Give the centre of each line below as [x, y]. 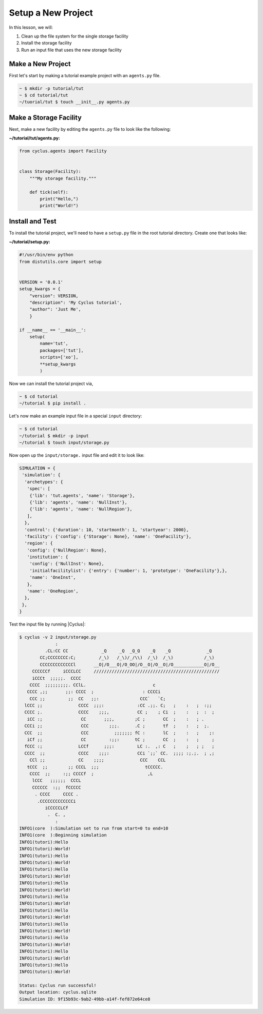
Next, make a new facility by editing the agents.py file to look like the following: [90, 129]
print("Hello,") [59, 199]
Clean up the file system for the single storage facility [75, 36]
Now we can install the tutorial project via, [51, 384]
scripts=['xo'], [59, 357]
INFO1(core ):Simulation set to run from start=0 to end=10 [94, 829]
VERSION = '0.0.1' [41, 282]
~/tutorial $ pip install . [53, 403]
